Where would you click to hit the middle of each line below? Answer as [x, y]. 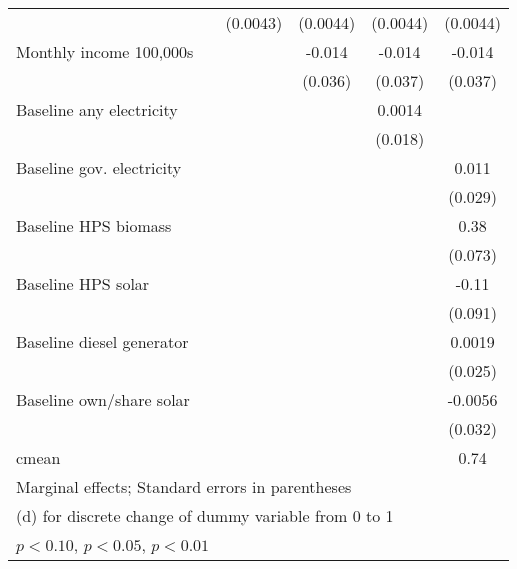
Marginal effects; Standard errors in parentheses [184, 486]
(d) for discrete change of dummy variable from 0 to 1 [205, 515]
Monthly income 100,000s [105, 51]
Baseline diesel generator [102, 341]
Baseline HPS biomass [94, 225]
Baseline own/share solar [103, 399]
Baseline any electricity [97, 109]
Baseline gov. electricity [99, 167]
